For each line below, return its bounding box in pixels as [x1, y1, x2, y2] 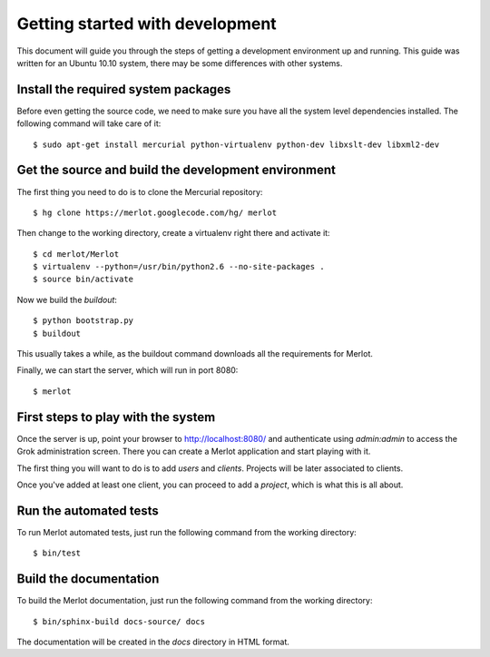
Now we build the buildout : [16, 294, 118, 305]
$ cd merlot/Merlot [33, 249, 120, 259]
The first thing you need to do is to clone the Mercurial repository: [16, 186, 263, 197]
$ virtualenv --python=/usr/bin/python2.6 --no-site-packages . [33, 261, 326, 272]
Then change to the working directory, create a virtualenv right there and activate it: [16, 228, 330, 239]
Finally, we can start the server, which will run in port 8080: [16, 365, 239, 376]
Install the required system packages [16, 82, 231, 97]
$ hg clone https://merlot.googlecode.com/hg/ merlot [33, 207, 277, 218]
